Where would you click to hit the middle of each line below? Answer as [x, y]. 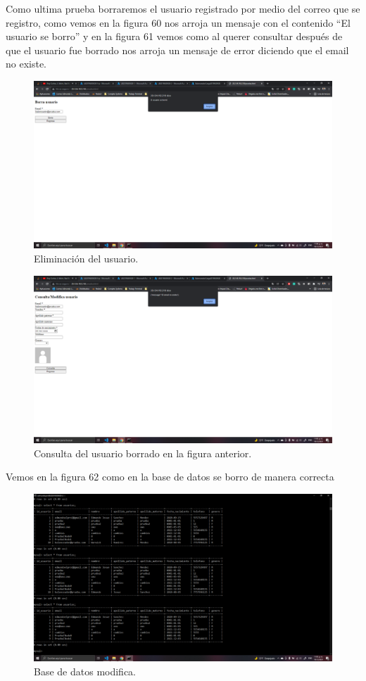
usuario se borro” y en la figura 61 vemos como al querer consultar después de [174, 36]
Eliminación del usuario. [86, 259]
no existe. [26, 64]
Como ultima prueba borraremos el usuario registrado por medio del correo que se [183, 8]
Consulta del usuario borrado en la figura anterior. [143, 453]
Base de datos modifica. [85, 672]
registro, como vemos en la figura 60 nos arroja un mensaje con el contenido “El [178, 22]
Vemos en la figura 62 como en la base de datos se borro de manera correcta [170, 477]
